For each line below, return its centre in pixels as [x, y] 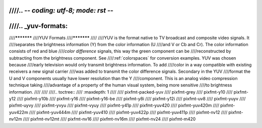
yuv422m [19, 112]
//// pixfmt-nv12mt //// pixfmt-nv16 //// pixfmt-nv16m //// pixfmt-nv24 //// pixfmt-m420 [109, 119]
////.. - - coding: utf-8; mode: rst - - [61, 10]
